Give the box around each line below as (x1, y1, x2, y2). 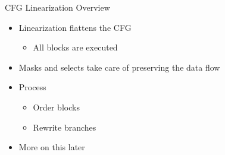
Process (18, 81, 46, 93)
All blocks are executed (33, 41, 118, 53)
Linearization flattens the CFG (18, 21, 132, 33)
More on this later (18, 141, 85, 153)
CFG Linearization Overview (5, 1, 110, 13)
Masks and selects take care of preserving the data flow (18, 61, 220, 73)
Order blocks (33, 100, 80, 113)
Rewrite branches (33, 121, 96, 133)
